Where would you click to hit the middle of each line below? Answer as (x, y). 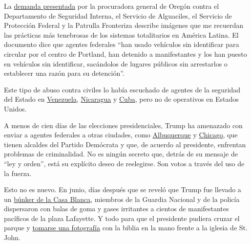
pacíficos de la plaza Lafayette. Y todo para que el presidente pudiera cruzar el (122, 218)
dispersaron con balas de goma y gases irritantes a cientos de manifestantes (116, 209)
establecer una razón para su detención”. (64, 73)
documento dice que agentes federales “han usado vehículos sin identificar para (122, 44)
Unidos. (15, 108)
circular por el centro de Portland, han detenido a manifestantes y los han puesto (125, 54)
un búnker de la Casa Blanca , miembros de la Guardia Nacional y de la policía (122, 199)
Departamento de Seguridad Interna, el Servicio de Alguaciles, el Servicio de (118, 15)
